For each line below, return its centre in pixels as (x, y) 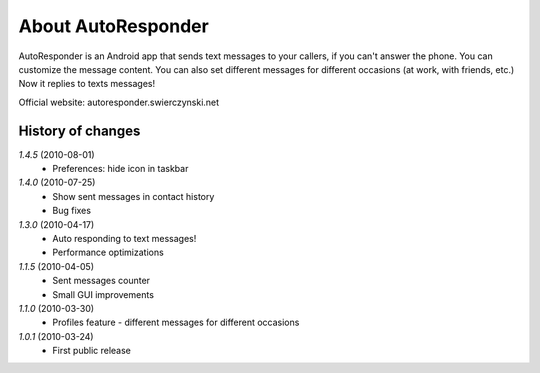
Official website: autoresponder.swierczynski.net (119, 102)
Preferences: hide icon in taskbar (120, 169)
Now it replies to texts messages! (87, 84)
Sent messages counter (101, 281)
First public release (92, 351)
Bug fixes (72, 211)
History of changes (79, 130)
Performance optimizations (108, 252)
